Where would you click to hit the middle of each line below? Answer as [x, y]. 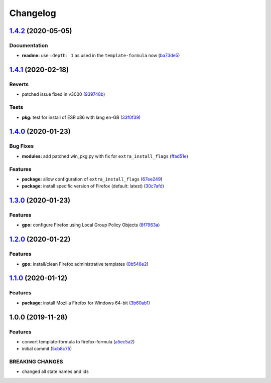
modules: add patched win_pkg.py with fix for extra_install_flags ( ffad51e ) [105, 156]
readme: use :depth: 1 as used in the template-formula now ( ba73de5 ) [101, 56]
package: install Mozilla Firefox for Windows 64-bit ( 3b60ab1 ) [86, 303]
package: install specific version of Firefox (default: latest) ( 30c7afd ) [93, 186]
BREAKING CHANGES [36, 362]
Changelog [33, 13]
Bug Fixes [22, 146]
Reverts [19, 84]
